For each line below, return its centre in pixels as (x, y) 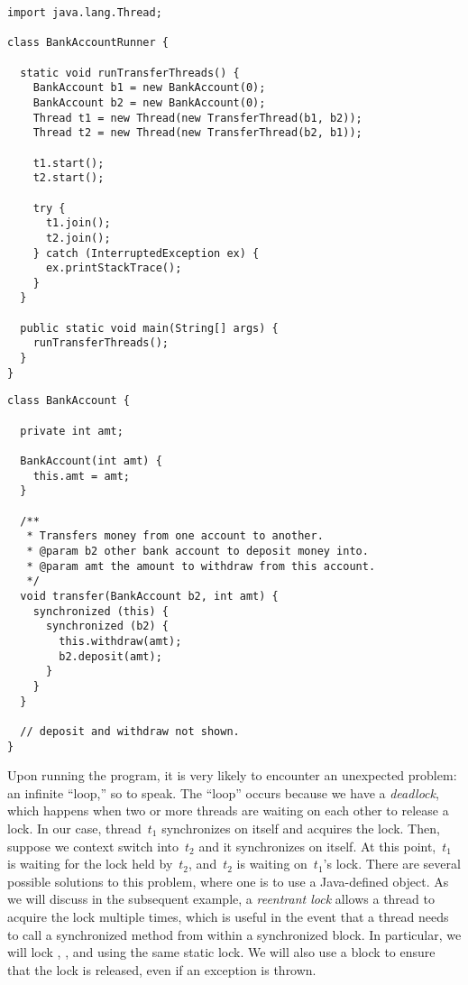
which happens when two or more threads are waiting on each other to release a (228, 810)
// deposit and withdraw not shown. (130, 731)
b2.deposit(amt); (110, 656)
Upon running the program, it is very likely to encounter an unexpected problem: (232, 775)
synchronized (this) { (101, 611)
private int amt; (72, 431)
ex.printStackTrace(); (114, 268)
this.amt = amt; (82, 476)
